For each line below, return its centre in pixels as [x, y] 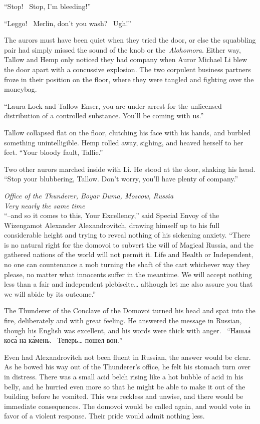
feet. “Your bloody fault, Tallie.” [54, 152]
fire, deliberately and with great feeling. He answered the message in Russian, [123, 321]
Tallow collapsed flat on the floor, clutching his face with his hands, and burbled [127, 132]
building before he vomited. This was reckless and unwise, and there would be [124, 396]
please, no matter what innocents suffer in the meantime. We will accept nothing [128, 274]
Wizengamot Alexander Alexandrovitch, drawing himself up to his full [112, 225]
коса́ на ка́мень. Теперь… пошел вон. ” [63, 340]
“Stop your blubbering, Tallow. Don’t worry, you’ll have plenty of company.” [121, 179]
